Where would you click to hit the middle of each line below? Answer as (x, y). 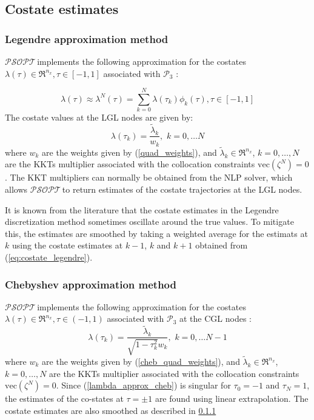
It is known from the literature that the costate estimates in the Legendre (142, 209)
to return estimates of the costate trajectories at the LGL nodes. (182, 189)
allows (16, 189)
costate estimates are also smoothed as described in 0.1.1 (111, 410)
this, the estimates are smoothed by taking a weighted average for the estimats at (156, 233)
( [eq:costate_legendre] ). (49, 257)
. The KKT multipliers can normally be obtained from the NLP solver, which (149, 177)
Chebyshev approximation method (91, 284)
